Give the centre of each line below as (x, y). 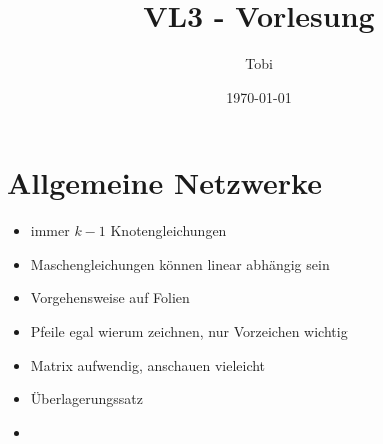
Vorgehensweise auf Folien (110, 297)
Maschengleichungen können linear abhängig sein (180, 263)
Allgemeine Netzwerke (164, 182)
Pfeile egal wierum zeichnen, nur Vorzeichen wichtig (189, 331)
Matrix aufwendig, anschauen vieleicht (148, 364)
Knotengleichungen (168, 230)
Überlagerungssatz (87, 398)
